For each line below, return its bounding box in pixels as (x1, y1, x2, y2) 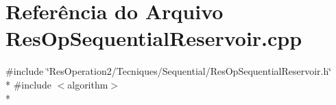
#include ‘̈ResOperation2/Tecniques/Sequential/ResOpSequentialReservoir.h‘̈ (5, 64, 332, 78)
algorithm (67, 77, 108, 91)
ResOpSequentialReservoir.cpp (5, 24, 302, 52)
